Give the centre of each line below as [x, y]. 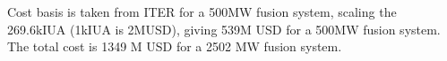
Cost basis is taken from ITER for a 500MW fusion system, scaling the [202, 11]
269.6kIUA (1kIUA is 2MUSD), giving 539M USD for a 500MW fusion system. [224, 29]
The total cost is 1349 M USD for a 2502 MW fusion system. [175, 46]
